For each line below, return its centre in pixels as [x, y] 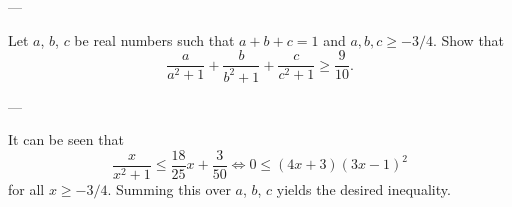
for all [26, 188]
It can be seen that [66, 139]
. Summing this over [169, 188]
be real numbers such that [154, 39]
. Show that [468, 39]
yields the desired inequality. [363, 188]
